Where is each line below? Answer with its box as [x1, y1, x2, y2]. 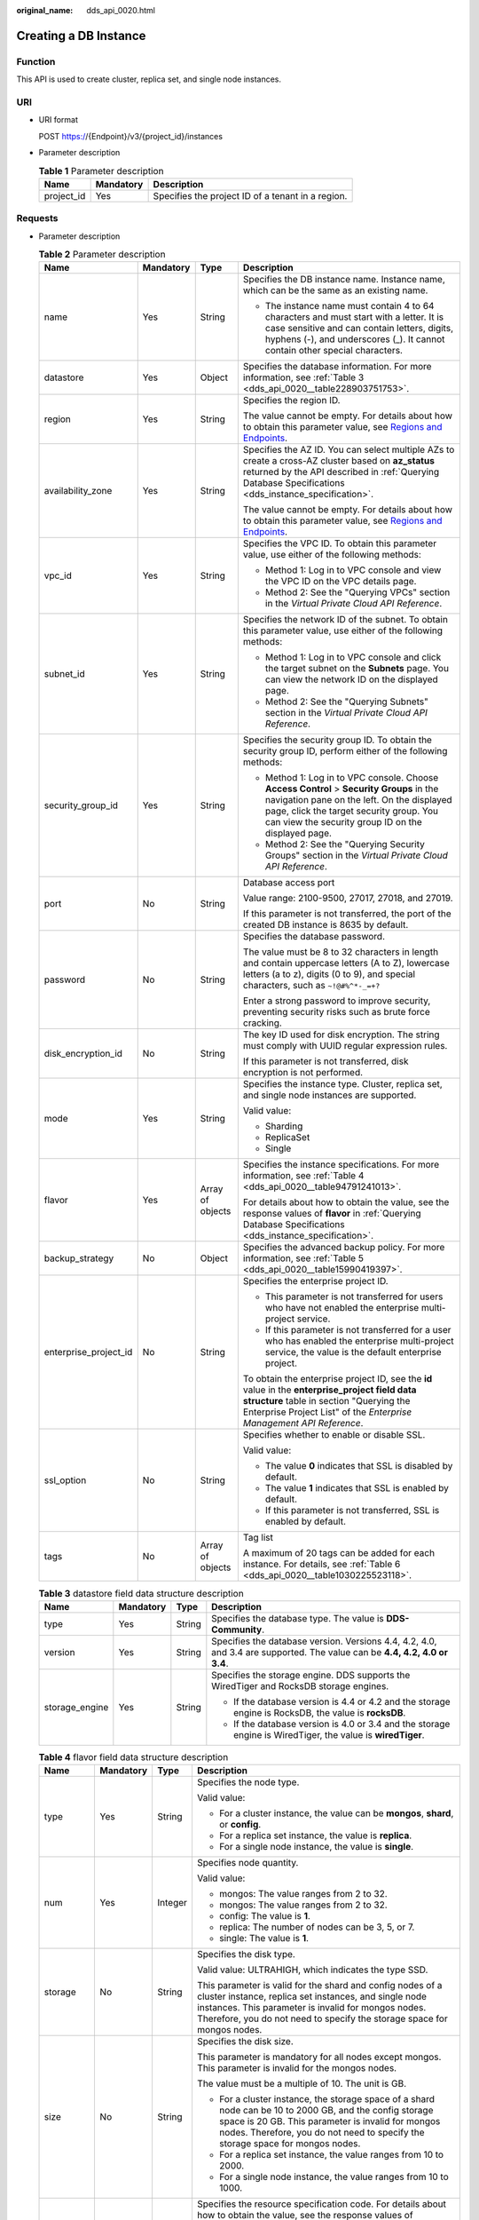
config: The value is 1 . [218, 1910, 310, 1923]
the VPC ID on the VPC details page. [264, 575, 417, 588]
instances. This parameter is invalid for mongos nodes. [196, 2002, 427, 2014]
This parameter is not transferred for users [264, 1290, 444, 1303]
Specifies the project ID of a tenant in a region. [153, 189, 348, 202]
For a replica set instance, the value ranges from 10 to [218, 2149, 444, 2161]
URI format [38, 115, 79, 125]
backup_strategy [43, 1252, 114, 1265]
